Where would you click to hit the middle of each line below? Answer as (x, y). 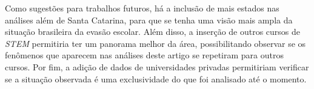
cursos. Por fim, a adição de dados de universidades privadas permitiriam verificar (157, 66)
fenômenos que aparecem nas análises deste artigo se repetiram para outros (144, 55)
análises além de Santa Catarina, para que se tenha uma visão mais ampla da (149, 20)
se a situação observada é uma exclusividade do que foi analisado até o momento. (156, 78)
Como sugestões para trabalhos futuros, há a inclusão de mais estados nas (142, 8)
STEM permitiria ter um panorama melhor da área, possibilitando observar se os (155, 43)
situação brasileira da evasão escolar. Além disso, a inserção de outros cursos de (153, 32)
